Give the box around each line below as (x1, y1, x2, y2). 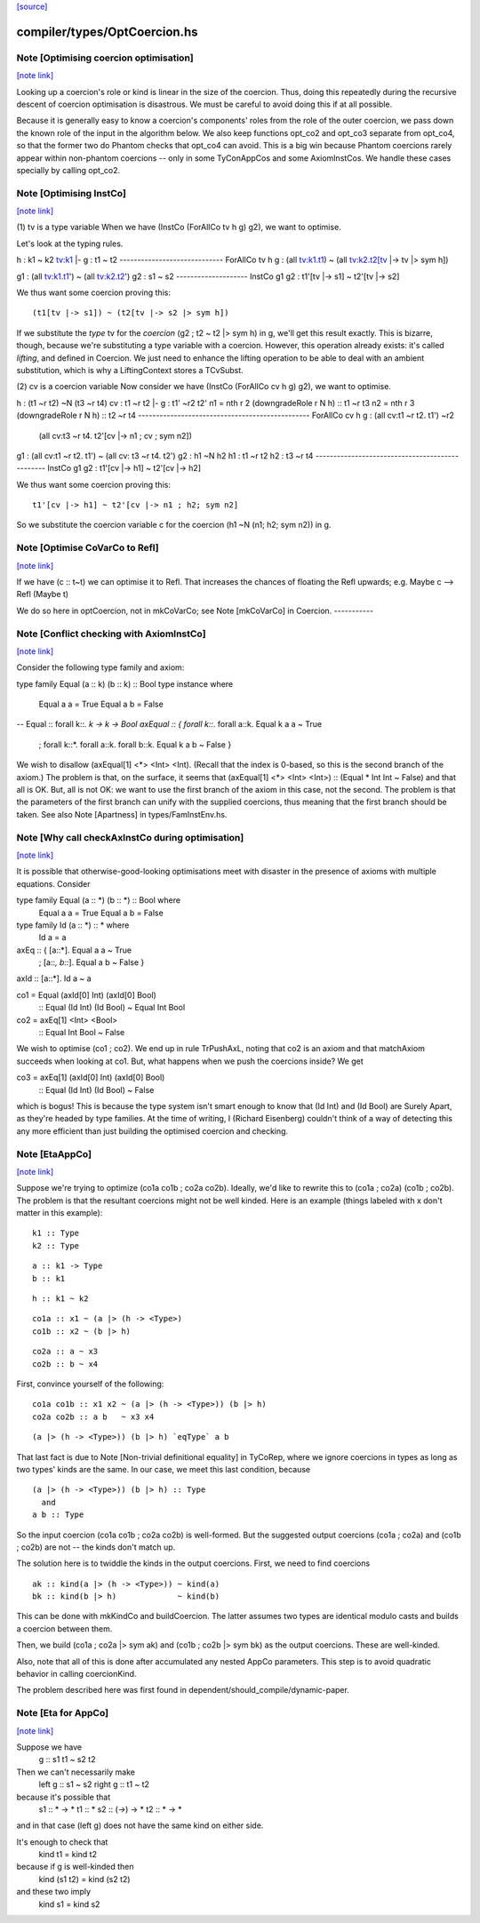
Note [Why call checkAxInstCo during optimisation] (16, 831, 244, 843)
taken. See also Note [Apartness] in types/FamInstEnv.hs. (16, 809, 228, 819)
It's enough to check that (16, 1836, 108, 1847)
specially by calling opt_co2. (16, 164, 120, 175)
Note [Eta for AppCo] (16, 1707, 109, 1720)
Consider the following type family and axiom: (16, 662, 185, 673)
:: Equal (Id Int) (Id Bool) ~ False (38, 1084, 155, 1095)
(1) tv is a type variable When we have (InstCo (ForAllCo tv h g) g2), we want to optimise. (16, 222, 341, 233)
